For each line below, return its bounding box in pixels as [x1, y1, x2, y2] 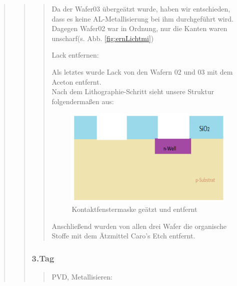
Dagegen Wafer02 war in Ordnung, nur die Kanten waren [51, 23, 227, 34]
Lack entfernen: [51, 50, 99, 60]
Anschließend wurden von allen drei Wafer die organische [51, 220, 226, 231]
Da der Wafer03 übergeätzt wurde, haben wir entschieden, [51, 4, 230, 14]
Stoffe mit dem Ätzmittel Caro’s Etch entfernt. [51, 230, 195, 241]
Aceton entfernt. [51, 76, 101, 87]
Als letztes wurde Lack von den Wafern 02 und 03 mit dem [51, 66, 233, 77]
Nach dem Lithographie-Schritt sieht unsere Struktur [51, 86, 214, 97]
